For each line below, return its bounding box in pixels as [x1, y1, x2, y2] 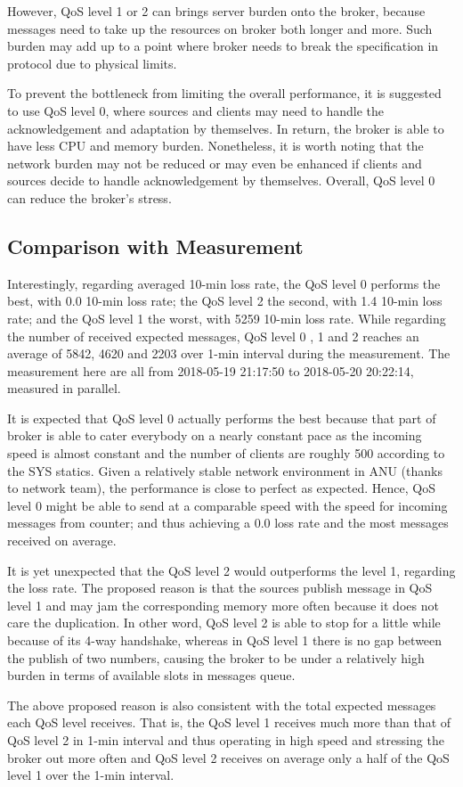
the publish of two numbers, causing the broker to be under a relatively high [7, 648, 425, 667]
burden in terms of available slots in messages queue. [7, 666, 296, 685]
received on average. [7, 531, 117, 550]
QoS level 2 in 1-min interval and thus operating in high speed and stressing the [7, 730, 444, 749]
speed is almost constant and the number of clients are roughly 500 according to [7, 444, 445, 463]
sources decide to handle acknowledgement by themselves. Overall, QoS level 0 [7, 171, 435, 190]
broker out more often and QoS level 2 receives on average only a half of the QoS [7, 748, 450, 767]
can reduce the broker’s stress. [7, 188, 172, 207]
